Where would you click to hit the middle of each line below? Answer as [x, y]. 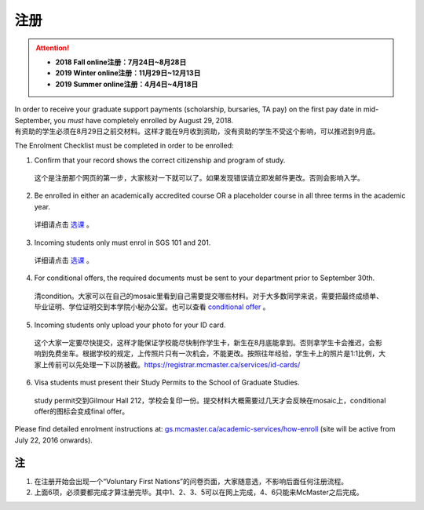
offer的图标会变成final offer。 [82, 411]
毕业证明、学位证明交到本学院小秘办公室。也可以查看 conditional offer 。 [152, 307]
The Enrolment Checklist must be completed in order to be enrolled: [124, 146]
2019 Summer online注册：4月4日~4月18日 [127, 84]
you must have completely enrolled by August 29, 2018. [144, 120]
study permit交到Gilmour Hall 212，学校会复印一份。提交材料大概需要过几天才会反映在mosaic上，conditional [210, 400]
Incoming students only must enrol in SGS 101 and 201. [122, 242]
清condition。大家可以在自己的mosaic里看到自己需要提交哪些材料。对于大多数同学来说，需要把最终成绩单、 [209, 296]
